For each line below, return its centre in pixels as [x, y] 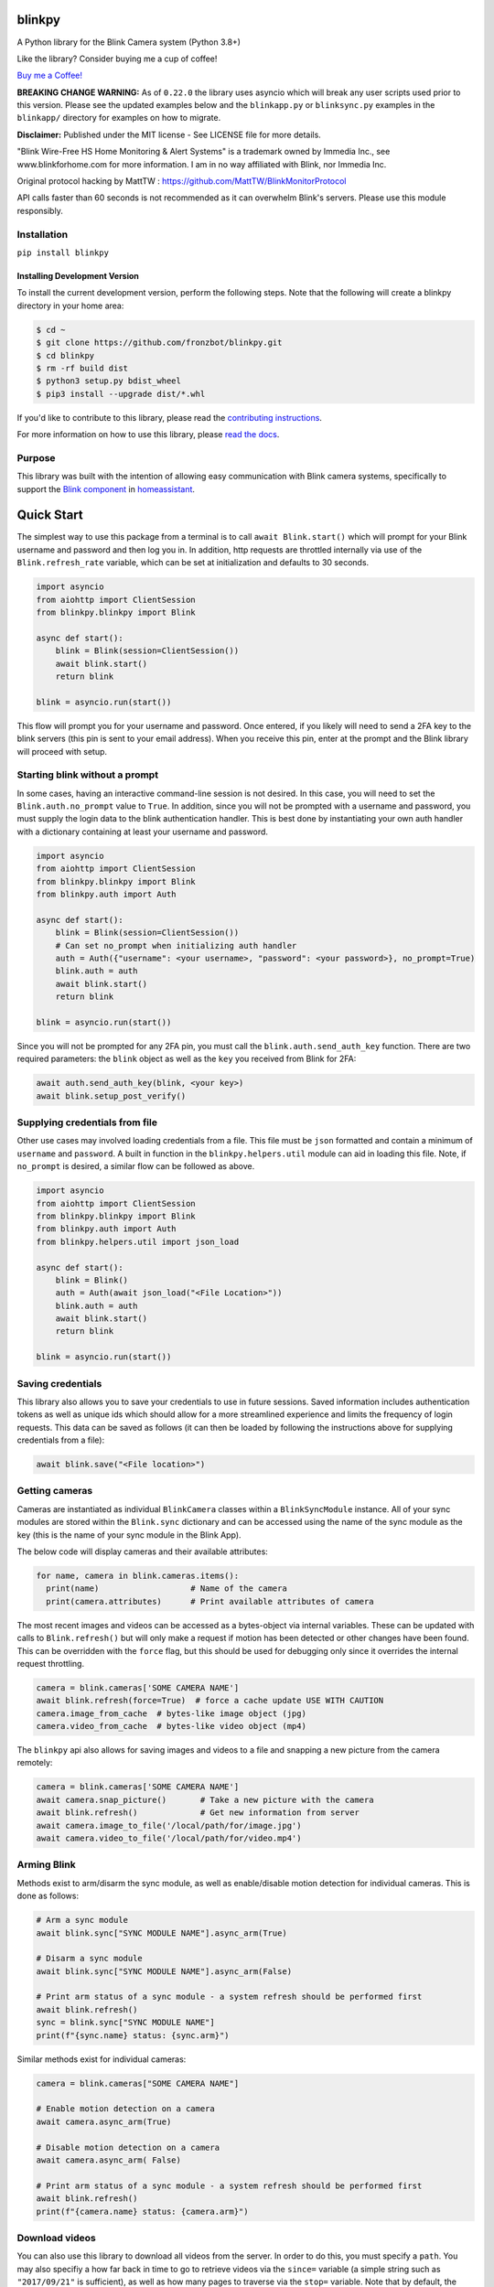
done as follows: [48, 1896]
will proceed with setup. [62, 751]
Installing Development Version [78, 275]
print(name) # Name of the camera [166, 1589]
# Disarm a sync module [90, 1959]
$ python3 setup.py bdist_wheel [109, 381]
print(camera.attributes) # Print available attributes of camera [210, 1601]
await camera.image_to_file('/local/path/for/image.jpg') [169, 1825]
